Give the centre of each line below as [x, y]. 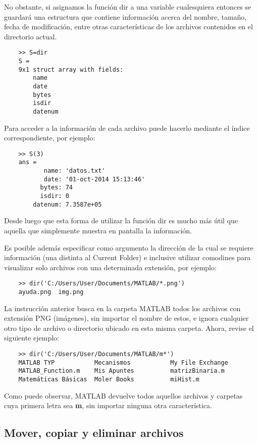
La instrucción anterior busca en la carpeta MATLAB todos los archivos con [122, 308]
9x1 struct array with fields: [71, 69]
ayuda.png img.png [51, 292]
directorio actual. [31, 36]
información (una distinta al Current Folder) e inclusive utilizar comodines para [127, 257]
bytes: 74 [57, 188]
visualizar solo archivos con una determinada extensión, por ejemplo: [110, 267]
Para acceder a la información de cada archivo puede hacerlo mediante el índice [127, 128]
